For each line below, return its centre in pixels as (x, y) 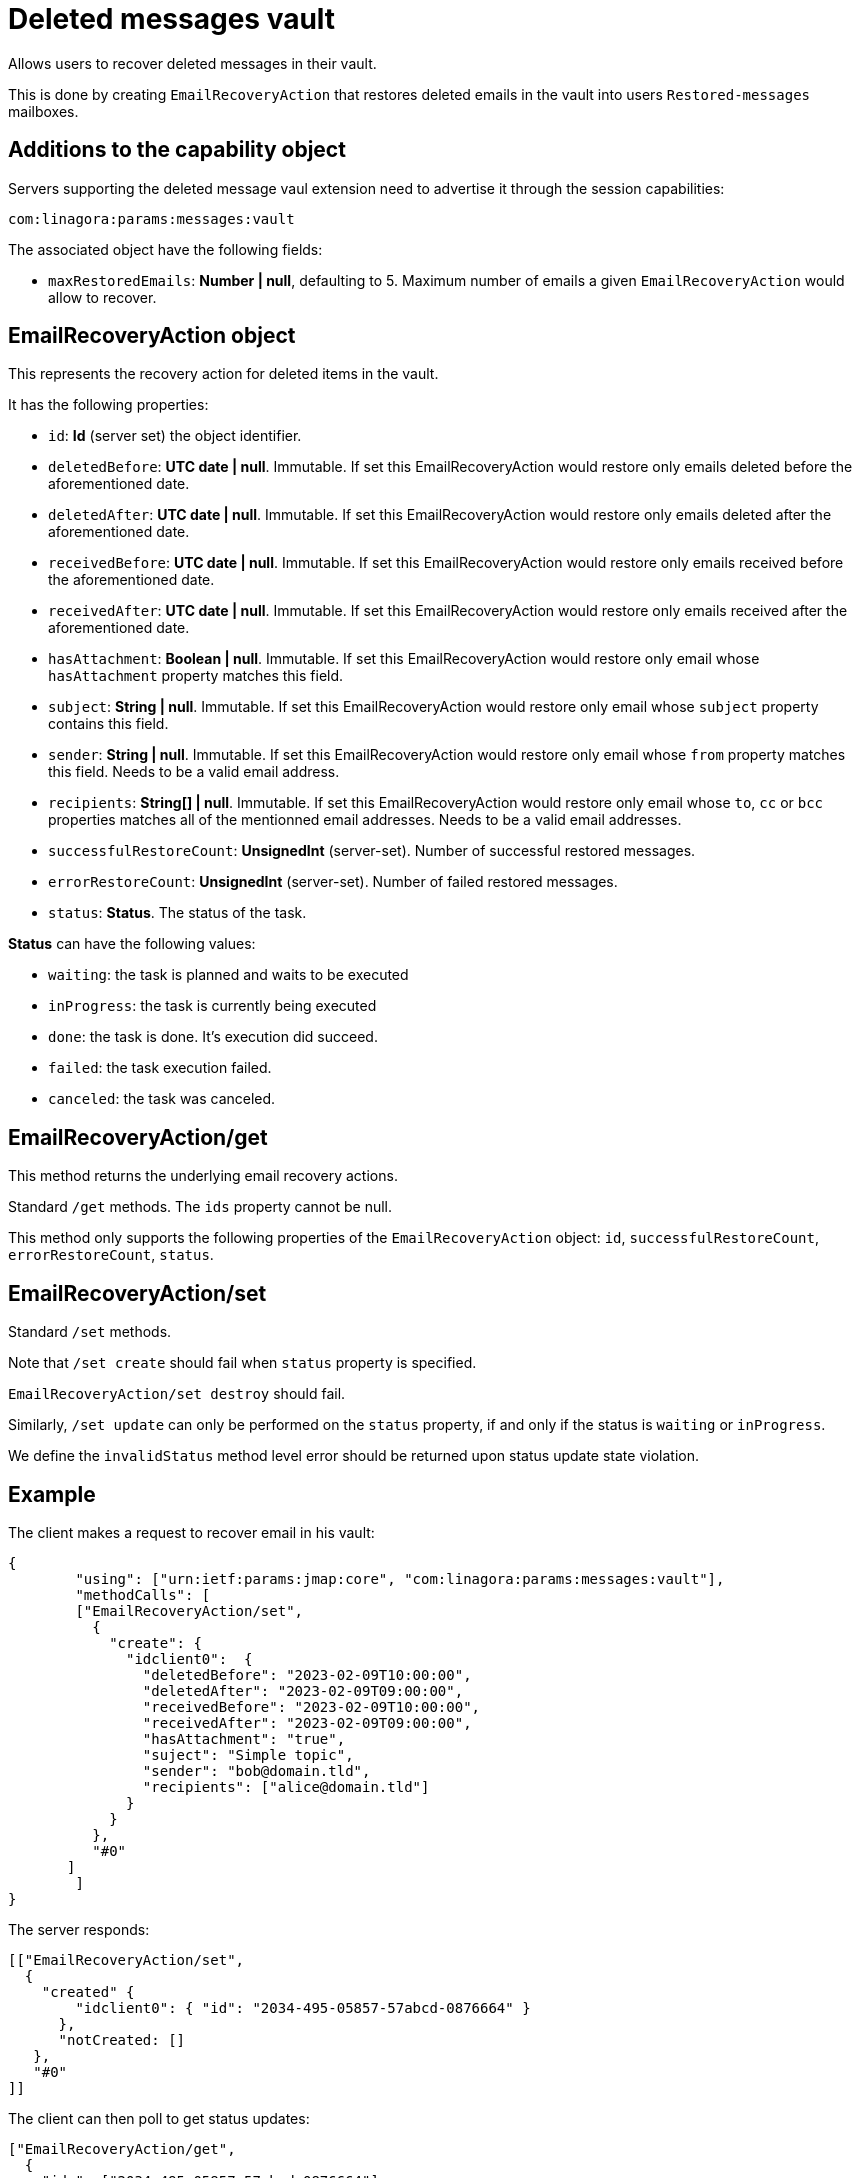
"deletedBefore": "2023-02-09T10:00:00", (307, 1674)
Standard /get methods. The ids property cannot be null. (200, 1207)
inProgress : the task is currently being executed (212, 1006)
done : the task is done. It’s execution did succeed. (213, 1037)
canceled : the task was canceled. (162, 1099)
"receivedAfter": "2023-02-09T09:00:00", (307, 1722)
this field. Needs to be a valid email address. (194, 772)
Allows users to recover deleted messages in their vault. (192, 63)
